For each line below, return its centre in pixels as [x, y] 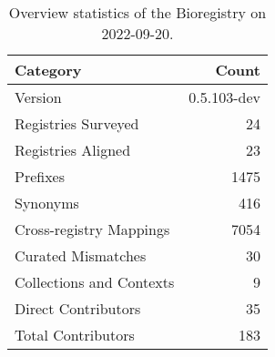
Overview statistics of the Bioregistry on [137, 12]
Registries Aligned [73, 150]
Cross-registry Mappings [92, 229]
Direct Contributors [78, 308]
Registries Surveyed [77, 123]
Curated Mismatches [81, 255]
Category [48, 70]
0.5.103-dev [224, 97]
